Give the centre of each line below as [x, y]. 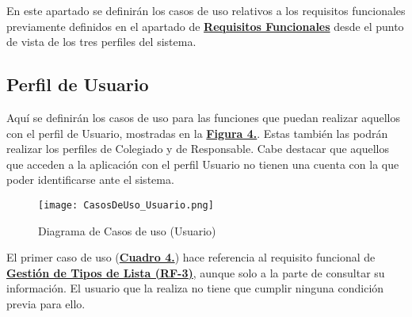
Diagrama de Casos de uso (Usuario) [127, 230]
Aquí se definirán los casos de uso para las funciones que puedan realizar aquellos [203, 117]
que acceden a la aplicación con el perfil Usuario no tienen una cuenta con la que [203, 164]
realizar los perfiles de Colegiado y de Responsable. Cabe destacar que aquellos [198, 149]
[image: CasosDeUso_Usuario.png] [126, 205]
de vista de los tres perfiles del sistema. [101, 42]
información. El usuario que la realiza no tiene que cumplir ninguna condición [195, 288]
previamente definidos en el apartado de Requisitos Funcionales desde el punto [205, 26]
